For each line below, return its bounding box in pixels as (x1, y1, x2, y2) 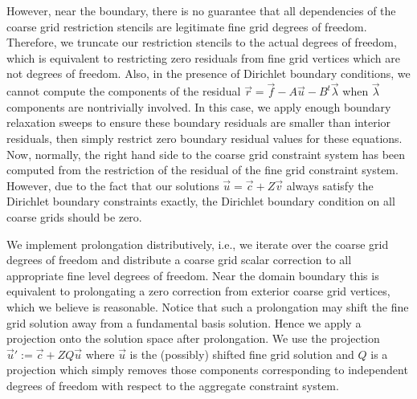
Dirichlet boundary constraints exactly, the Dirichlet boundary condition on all (6, 193, 395, 210)
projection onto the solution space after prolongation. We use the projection (6, 330, 380, 347)
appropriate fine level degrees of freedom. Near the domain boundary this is (6, 267, 379, 283)
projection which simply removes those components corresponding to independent (6, 361, 408, 378)
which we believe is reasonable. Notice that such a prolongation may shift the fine (6, 298, 409, 315)
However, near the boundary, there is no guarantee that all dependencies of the (6, 2, 396, 18)
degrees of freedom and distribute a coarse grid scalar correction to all (6, 251, 352, 268)
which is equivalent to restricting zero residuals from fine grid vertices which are (6, 49, 400, 66)
